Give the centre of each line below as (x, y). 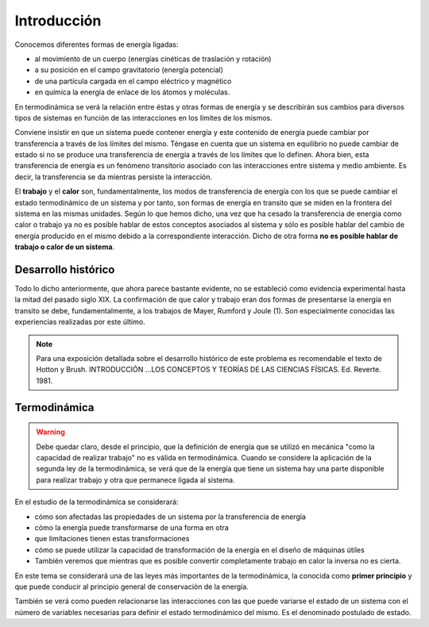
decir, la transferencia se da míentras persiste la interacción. (114, 177)
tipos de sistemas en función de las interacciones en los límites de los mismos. (144, 117)
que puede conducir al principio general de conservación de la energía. (132, 587)
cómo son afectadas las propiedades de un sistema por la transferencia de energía (170, 517)
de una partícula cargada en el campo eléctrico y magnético (133, 81)
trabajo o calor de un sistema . (65, 247)
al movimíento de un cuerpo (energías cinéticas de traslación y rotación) (153, 59)
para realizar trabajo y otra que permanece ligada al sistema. (135, 479)
